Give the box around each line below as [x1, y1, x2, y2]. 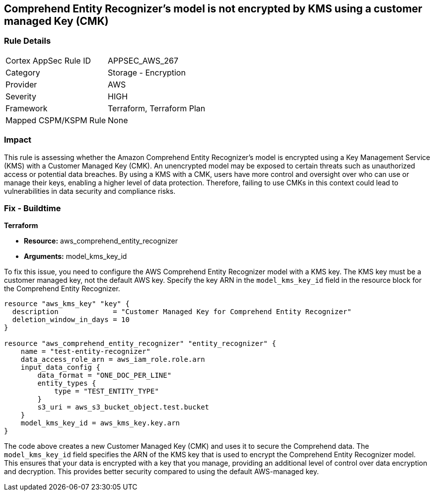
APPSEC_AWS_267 [108, 55, 178, 66]
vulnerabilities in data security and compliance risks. [4, 186, 176, 195]
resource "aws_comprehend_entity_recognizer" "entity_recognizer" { [4, 339, 276, 348]
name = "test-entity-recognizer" [20, 347, 151, 356]
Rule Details [4, 36, 51, 46]
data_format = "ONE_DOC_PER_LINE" [37, 371, 172, 380]
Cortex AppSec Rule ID [5, 55, 91, 66]
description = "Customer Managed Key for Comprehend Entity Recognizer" [12, 308, 352, 316]
